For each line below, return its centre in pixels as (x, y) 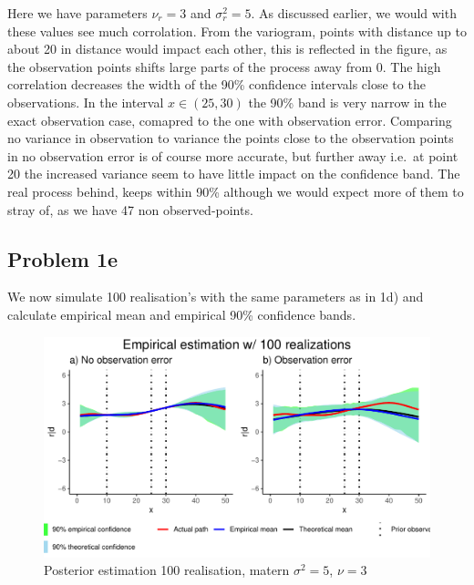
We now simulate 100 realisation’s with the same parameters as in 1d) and (216, 297)
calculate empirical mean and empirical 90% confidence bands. (182, 314)
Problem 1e (63, 258)
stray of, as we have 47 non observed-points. (130, 209)
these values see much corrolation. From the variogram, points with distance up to (237, 31)
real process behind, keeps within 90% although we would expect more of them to (236, 191)
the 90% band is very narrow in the (347, 102)
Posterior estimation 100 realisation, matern (167, 570)
